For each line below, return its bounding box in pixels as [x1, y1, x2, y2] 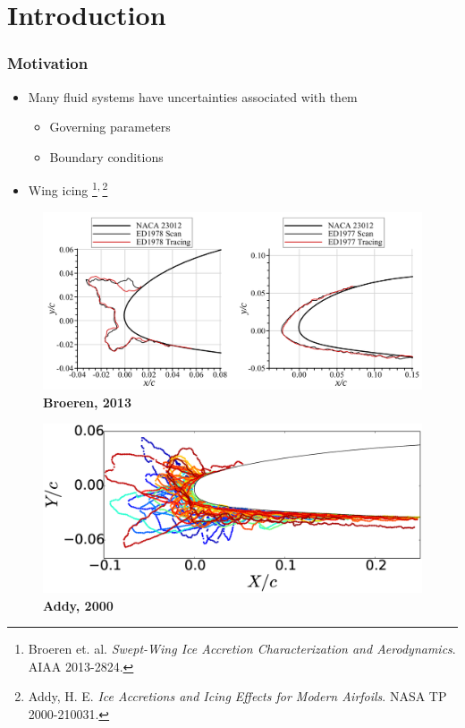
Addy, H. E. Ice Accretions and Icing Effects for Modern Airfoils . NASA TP [28, 687, 447, 706]
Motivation [7, 52, 89, 74]
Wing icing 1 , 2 [28, 178, 108, 200]
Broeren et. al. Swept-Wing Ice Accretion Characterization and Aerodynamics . [28, 639, 456, 658]
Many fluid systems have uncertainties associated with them [28, 87, 358, 106]
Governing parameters [49, 117, 171, 136]
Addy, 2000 [43, 595, 114, 614]
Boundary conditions [49, 147, 164, 166]
